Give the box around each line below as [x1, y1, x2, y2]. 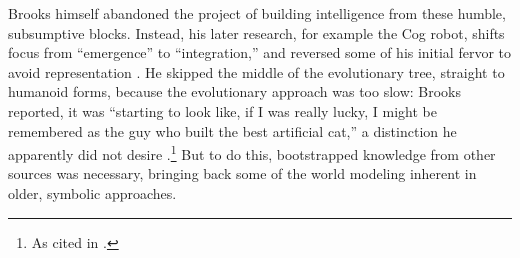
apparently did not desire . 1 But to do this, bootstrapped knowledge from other [8, 141, 496, 164]
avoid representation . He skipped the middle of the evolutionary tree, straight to [8, 61, 505, 82]
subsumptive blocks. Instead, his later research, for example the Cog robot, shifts [8, 22, 505, 43]
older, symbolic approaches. [8, 183, 177, 203]
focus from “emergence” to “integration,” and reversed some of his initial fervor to [8, 42, 511, 63]
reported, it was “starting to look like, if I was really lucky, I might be [8, 100, 437, 121]
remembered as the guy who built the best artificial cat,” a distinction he [8, 120, 457, 141]
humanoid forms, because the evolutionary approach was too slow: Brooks [8, 81, 462, 102]
